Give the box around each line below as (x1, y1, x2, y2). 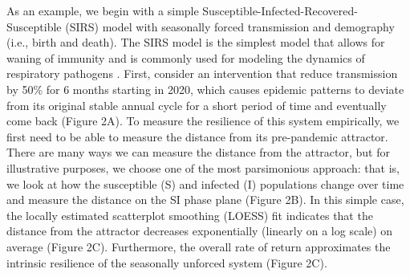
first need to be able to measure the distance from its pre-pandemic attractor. (6, 128, 388, 145)
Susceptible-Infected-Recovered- (202, 2, 358, 18)
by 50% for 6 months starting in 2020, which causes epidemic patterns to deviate (6, 80, 404, 97)
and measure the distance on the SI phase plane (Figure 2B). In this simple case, (6, 191, 404, 208)
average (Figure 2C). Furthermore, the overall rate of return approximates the (6, 238, 391, 255)
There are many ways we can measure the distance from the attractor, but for (6, 144, 391, 161)
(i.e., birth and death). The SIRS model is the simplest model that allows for (6, 34, 385, 51)
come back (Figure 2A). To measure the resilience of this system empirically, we (6, 112, 400, 129)
